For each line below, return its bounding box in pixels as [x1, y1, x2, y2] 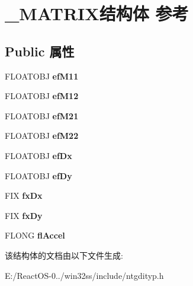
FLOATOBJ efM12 [5, 90, 79, 102]
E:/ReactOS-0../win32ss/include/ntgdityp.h [5, 269, 164, 281]
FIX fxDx [5, 189, 43, 202]
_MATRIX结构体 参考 [5, 1, 189, 26]
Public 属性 [5, 42, 75, 60]
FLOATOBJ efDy [5, 169, 72, 182]
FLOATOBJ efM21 [5, 109, 79, 122]
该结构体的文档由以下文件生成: [5, 249, 123, 261]
